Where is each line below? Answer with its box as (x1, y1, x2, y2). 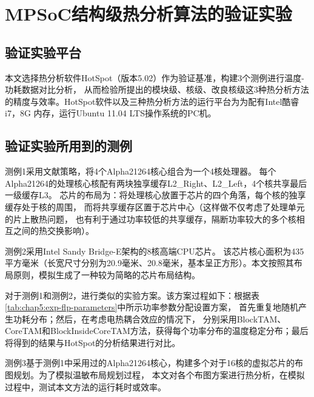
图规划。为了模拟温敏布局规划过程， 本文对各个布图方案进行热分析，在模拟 (5, 369, 305, 381)
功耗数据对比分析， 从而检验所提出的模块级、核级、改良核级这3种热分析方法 (5, 83, 309, 96)
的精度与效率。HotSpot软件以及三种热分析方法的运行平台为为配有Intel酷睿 (5, 95, 299, 107)
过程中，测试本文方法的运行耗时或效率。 (5, 380, 166, 393)
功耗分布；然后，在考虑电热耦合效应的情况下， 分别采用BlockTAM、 (13, 312, 286, 325)
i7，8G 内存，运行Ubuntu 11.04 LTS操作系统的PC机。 (5, 107, 216, 119)
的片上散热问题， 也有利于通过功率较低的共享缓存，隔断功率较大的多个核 (5, 212, 296, 225)
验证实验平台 (5, 42, 81, 61)
